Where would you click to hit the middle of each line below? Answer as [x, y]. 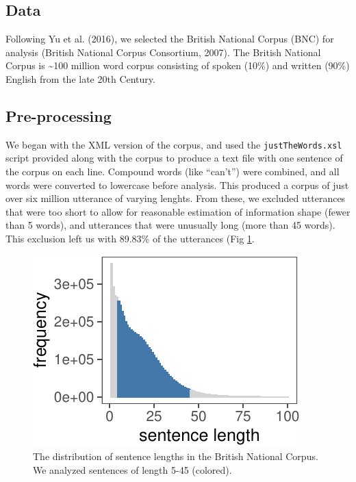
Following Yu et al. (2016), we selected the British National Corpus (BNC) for [170, 39]
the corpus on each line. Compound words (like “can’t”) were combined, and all [173, 172]
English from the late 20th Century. [80, 78]
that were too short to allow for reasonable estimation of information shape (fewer [178, 211]
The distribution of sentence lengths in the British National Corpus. [176, 456]
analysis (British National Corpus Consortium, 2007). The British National [163, 52]
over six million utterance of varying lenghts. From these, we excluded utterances [176, 198]
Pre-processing [59, 115]
